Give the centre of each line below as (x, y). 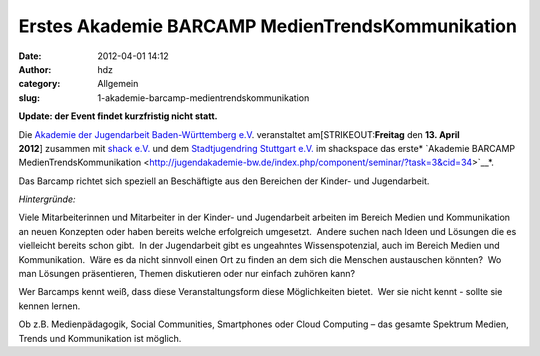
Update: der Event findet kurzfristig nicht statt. (118, 116)
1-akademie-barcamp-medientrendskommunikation (203, 97)
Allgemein (118, 84)
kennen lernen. (49, 306)
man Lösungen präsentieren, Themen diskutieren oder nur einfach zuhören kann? (186, 274)
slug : (29, 97)
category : (39, 84)
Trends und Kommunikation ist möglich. (100, 338)
